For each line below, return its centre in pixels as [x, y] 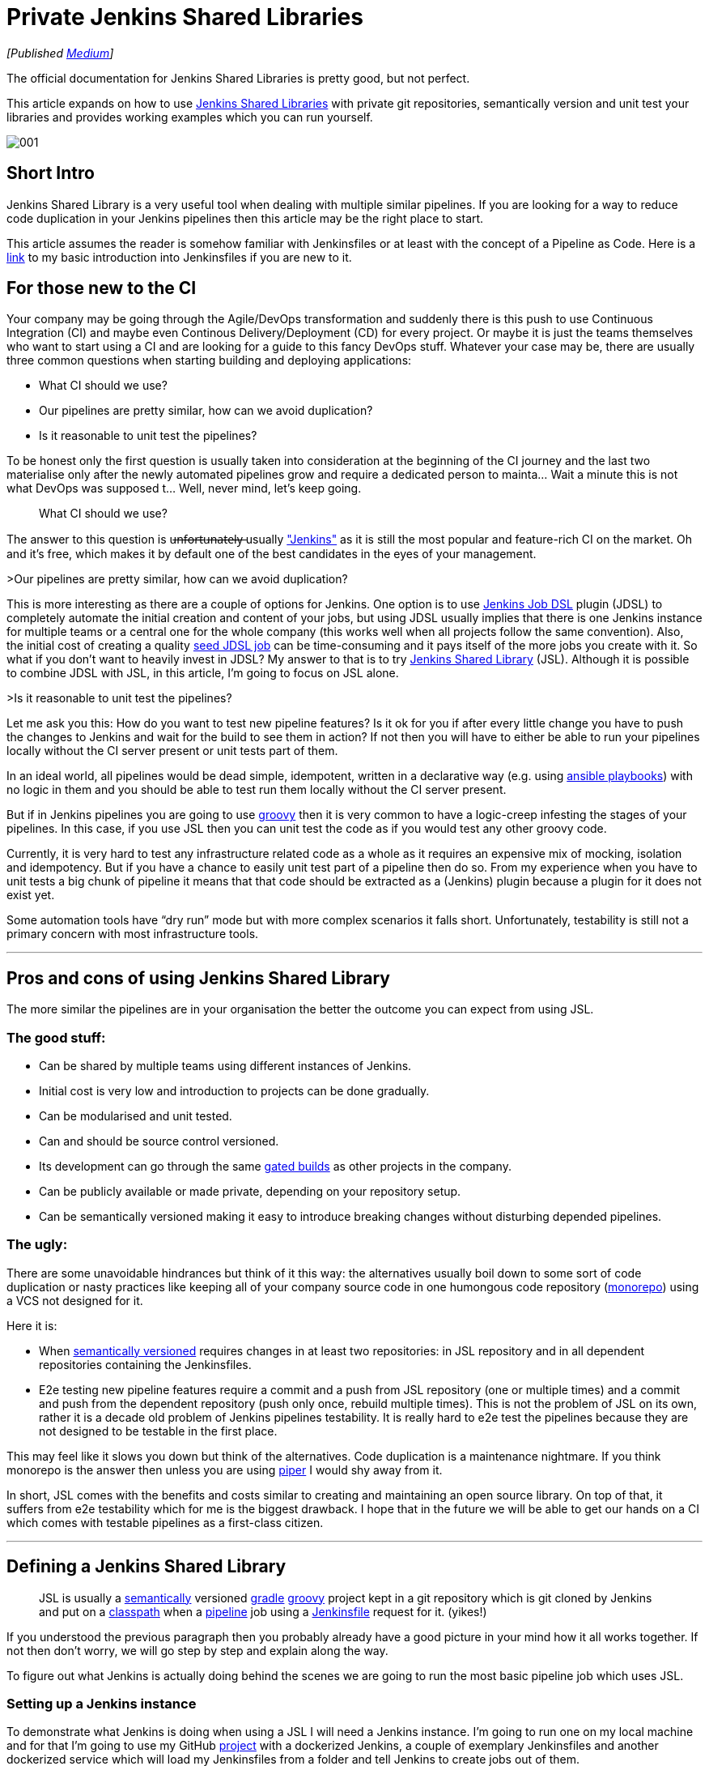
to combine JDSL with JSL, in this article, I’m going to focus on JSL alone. [203, 673]
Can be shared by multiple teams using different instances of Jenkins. [225, 1066]
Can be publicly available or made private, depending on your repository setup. [250, 1192]
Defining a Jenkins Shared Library [146, 1567]
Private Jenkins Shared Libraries [185, 17]
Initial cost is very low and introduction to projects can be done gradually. [234, 1091]
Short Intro [51, 173]
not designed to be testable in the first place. [158, 1431]
